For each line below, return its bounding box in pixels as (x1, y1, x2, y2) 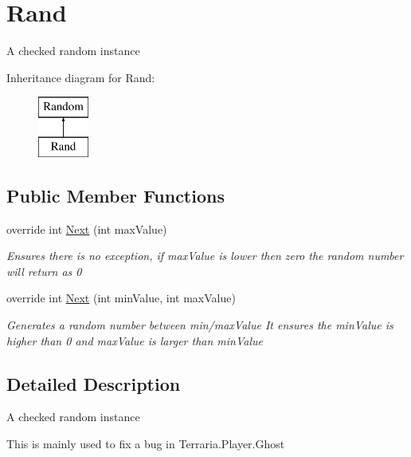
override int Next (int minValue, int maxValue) (6, 290, 236, 306)
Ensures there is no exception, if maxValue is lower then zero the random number (6, 247, 404, 264)
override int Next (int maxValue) (6, 220, 167, 237)
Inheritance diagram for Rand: (6, 69, 155, 85)
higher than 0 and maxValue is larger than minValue (6, 332, 263, 349)
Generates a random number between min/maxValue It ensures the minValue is (6, 317, 393, 333)
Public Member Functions (6, 183, 225, 207)
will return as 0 (6, 262, 82, 279)
